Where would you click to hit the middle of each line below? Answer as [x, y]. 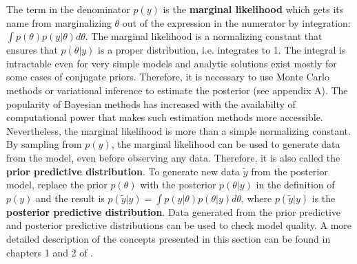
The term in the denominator [68, 9]
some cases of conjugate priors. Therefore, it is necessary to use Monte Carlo [168, 77]
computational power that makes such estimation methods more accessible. [165, 117]
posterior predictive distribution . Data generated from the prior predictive [173, 211]
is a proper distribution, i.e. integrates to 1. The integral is [222, 50]
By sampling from [44, 144]
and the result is [70, 198]
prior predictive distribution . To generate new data [123, 171]
